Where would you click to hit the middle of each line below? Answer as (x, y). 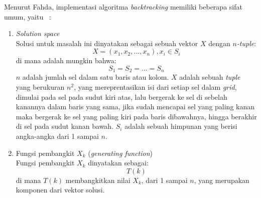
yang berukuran (40, 87)
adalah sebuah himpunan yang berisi (181, 126)
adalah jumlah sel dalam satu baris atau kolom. (96, 77)
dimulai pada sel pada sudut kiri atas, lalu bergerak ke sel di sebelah (121, 96)
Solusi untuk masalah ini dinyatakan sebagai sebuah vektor (107, 43)
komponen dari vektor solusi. (60, 190)
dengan (219, 43)
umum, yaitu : (28, 16)
